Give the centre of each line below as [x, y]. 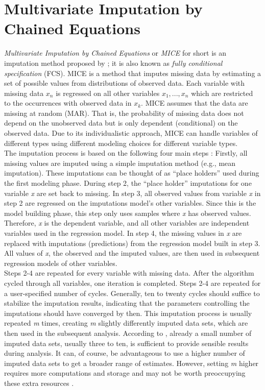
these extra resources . [39, 383]
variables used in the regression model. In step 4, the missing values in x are [123, 233]
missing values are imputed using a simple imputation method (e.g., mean [120, 163]
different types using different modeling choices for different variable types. [121, 143]
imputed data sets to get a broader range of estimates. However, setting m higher [131, 363]
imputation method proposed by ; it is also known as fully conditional [113, 63]
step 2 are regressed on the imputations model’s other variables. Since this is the [130, 203]
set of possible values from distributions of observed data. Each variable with [125, 83]
